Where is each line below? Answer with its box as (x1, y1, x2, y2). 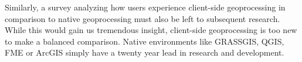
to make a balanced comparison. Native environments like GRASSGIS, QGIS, (5, 35, 284, 47)
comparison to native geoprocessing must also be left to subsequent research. (5, 12, 280, 24)
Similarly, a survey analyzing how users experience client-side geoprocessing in (5, 1, 286, 13)
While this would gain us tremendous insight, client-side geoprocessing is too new (5, 24, 297, 36)
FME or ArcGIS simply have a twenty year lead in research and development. (5, 46, 284, 59)
